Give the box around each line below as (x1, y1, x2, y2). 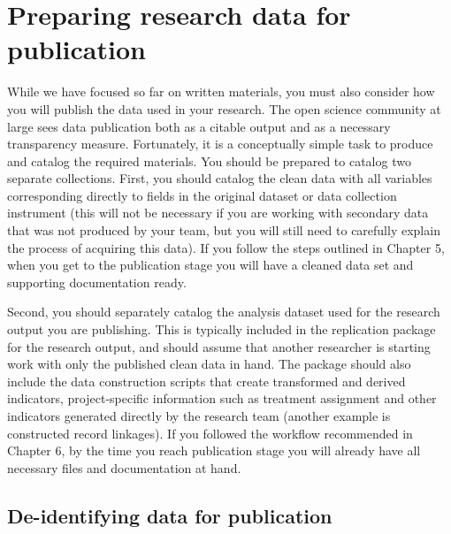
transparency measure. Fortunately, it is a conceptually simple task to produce (7, 134, 433, 153)
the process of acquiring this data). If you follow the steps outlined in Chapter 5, (7, 238, 445, 256)
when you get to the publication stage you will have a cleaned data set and (7, 256, 414, 274)
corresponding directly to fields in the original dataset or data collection (7, 186, 397, 204)
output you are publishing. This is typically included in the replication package (7, 320, 436, 339)
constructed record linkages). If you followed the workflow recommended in (7, 423, 413, 442)
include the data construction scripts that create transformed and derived (7, 371, 406, 390)
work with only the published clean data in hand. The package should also (7, 355, 411, 373)
